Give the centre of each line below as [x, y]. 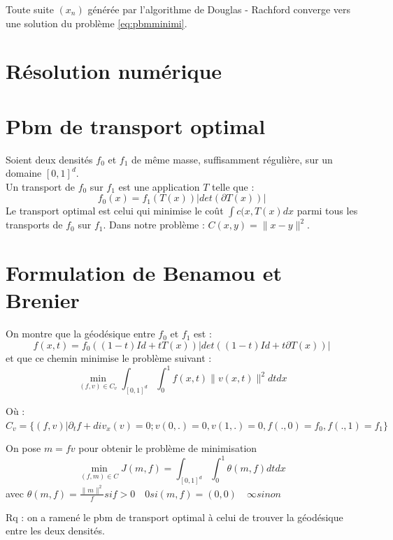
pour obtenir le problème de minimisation [168, 448]
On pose [23, 448]
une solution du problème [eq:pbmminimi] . [97, 23]
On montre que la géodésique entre [80, 334]
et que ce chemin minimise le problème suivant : [109, 357]
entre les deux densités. [55, 531]
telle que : [233, 186]
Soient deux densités [49, 159]
